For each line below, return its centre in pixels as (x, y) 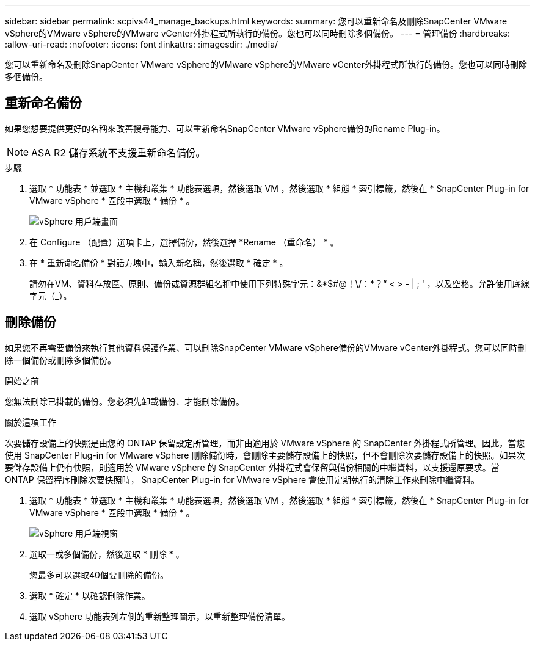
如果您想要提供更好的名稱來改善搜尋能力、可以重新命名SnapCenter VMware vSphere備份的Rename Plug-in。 (225, 128)
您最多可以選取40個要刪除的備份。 (99, 575)
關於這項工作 (31, 422)
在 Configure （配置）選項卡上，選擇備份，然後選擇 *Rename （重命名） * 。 (184, 242)
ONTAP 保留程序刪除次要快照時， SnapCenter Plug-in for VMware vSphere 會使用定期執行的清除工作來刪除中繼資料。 (242, 479)
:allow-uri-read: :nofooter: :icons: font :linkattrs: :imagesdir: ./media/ (142, 44)
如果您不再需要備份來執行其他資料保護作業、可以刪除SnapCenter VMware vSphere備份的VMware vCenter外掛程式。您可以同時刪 (266, 347)
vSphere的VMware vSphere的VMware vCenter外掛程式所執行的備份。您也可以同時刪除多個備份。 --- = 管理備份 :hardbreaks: (258, 33)
